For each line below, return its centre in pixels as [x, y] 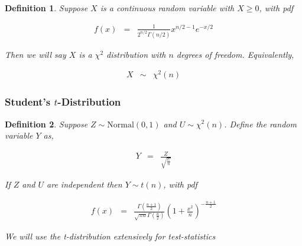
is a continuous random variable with [167, 8]
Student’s [28, 102]
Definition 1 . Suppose [46, 8]
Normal [121, 125]
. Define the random [260, 124]
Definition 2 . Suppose [46, 124]
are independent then [85, 184]
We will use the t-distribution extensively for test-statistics [110, 236]
